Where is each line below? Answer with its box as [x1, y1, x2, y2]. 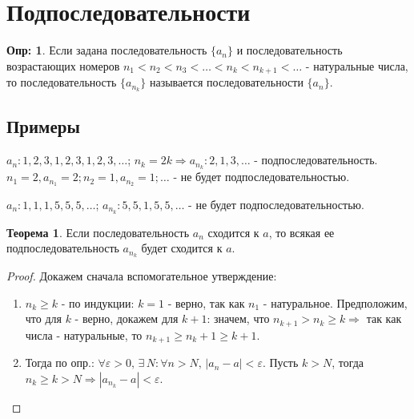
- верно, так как [167, 294, 245, 311]
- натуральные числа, [305, 57, 408, 74]
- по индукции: [61, 294, 135, 311]
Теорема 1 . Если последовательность [6, 224, 190, 240]
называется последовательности [149, 74, 303, 91]
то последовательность [6, 74, 117, 91]
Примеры [6, 114, 80, 139]
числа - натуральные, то [25, 326, 143, 343]
